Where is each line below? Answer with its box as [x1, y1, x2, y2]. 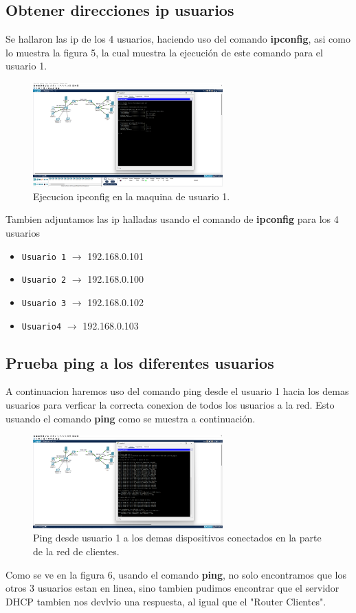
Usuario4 [21, 321, 62, 332]
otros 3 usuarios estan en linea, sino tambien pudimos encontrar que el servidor [5, 581, 340, 595]
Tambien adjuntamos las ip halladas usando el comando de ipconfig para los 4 [5, 212, 339, 226]
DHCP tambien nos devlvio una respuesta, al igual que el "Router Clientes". [5, 594, 326, 608]
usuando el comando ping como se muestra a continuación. [5, 411, 256, 425]
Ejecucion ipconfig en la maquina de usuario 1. [33, 189, 230, 203]
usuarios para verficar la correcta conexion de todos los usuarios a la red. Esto [5, 398, 335, 412]
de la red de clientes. [33, 544, 120, 559]
